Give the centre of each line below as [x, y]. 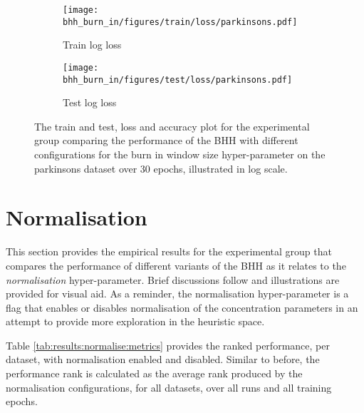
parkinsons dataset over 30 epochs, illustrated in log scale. [161, 168]
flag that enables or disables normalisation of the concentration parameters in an [182, 307]
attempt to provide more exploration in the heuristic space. [135, 321]
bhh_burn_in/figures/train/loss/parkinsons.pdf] [180, 22]
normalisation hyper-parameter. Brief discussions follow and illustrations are [173, 279]
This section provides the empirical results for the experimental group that [169, 251]
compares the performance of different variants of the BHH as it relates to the [176, 265]
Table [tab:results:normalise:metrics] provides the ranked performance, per [168, 345]
